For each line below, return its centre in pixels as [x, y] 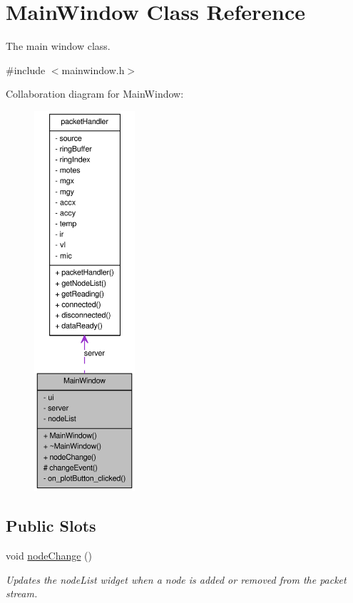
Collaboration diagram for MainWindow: [95, 94]
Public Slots [51, 526]
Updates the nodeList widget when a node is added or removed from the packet [176, 579]
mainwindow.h [93, 69]
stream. [22, 593]
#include [26, 69]
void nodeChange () [49, 556]
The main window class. [58, 46]
